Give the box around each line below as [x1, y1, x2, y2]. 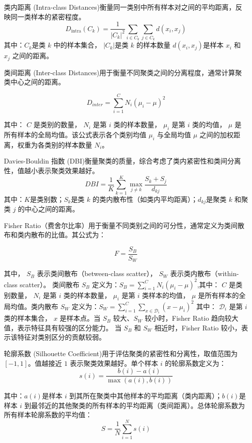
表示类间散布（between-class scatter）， [37, 268, 157, 279]
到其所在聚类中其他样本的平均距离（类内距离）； [69, 391, 222, 401]
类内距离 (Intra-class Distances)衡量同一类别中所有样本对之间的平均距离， [4, 2, 236, 12]
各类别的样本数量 [37, 139, 92, 149]
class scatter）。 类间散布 [4, 279, 79, 289]
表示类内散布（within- [170, 268, 239, 279]
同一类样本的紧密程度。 [10, 11, 85, 21]
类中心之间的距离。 [4, 77, 65, 87]
